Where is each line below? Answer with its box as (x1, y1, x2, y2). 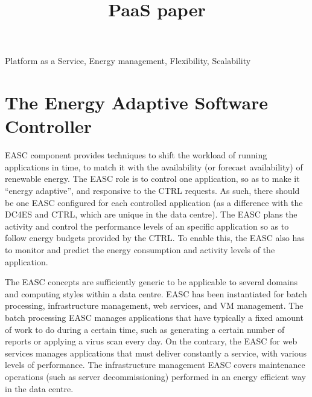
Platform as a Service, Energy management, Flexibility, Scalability (5, 54, 251, 67)
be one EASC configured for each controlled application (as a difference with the (5, 196, 303, 208)
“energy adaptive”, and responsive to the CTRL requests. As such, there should (5, 184, 300, 197)
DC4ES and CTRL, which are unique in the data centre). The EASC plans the (5, 208, 298, 221)
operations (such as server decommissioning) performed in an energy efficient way (5, 370, 306, 382)
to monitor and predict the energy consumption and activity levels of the (5, 244, 275, 256)
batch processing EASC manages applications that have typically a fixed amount (5, 311, 304, 323)
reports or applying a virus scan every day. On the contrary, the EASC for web (5, 335, 298, 347)
